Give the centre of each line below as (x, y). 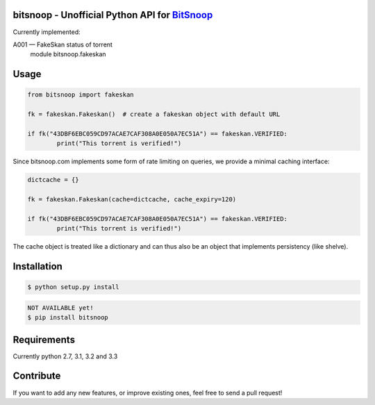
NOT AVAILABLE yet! (60, 308)
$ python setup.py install (73, 287)
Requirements (44, 339)
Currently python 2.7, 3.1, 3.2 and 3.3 (65, 356)
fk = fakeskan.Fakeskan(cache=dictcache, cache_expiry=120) (132, 199)
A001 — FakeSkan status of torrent (62, 44)
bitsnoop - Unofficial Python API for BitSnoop (113, 15)
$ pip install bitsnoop (68, 317)
